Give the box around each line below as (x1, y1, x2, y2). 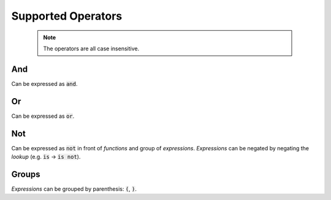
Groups (11, 169, 40, 179)
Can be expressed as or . (11, 112, 75, 120)
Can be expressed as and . (11, 80, 78, 87)
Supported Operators (11, 9, 123, 23)
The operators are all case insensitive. (43, 45, 140, 52)
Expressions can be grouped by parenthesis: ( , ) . (11, 185, 137, 193)
